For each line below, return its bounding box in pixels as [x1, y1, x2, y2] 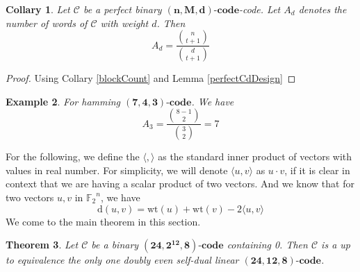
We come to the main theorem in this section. [6, 214, 201, 228]
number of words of [6, 15, 88, 30]
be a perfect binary [83, 2, 162, 16]
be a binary [91, 237, 139, 252]
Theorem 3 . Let [6, 237, 79, 252]
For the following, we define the [6, 149, 140, 164]
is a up [321, 237, 350, 252]
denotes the [298, 2, 347, 16]
